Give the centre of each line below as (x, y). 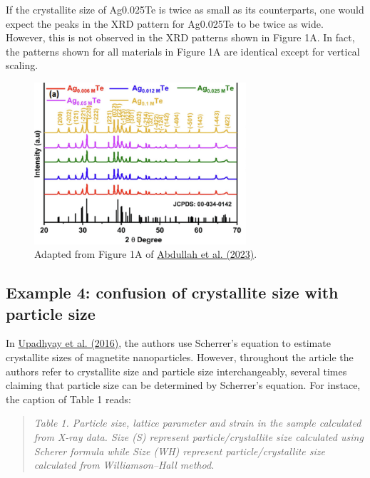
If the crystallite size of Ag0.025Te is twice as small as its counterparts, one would (185, 9)
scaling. (22, 65)
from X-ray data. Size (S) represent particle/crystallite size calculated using (199, 436)
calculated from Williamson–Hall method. (124, 465)
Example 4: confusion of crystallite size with (172, 292)
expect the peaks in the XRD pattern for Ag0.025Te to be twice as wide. (165, 23)
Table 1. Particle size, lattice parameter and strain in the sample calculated (197, 423)
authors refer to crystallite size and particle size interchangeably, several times (176, 371)
